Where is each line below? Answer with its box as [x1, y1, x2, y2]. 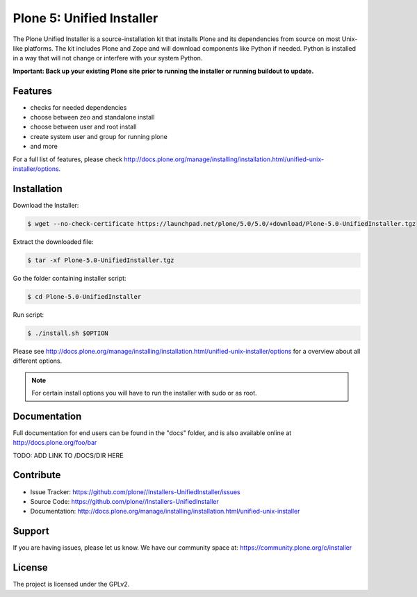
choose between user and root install [30, 122, 137, 131]
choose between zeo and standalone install [30, 113, 155, 122]
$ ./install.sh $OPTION [27, 329, 109, 337]
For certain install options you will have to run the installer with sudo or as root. [31, 389, 257, 397]
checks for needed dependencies [30, 103, 127, 111]
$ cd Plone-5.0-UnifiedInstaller [27, 293, 142, 300]
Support [13, 525, 49, 537]
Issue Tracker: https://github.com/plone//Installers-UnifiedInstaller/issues [30, 487, 240, 496]
